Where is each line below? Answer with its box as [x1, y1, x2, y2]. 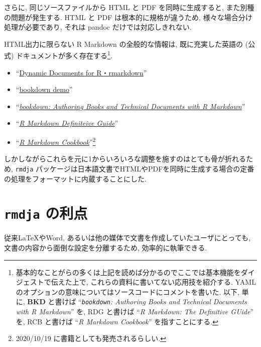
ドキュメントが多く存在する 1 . [16, 49, 112, 61]
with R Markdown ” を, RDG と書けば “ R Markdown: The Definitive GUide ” [16, 306, 254, 316]
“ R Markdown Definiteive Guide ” [16, 118, 118, 128]
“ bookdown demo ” [16, 84, 73, 95]
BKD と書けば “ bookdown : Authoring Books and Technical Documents [27, 296, 247, 307]
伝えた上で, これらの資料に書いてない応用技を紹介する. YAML [51, 277, 256, 287]
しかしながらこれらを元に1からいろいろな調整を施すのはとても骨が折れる [4, 153, 246, 164]
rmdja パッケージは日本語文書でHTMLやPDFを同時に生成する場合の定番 [15, 163, 254, 173]
